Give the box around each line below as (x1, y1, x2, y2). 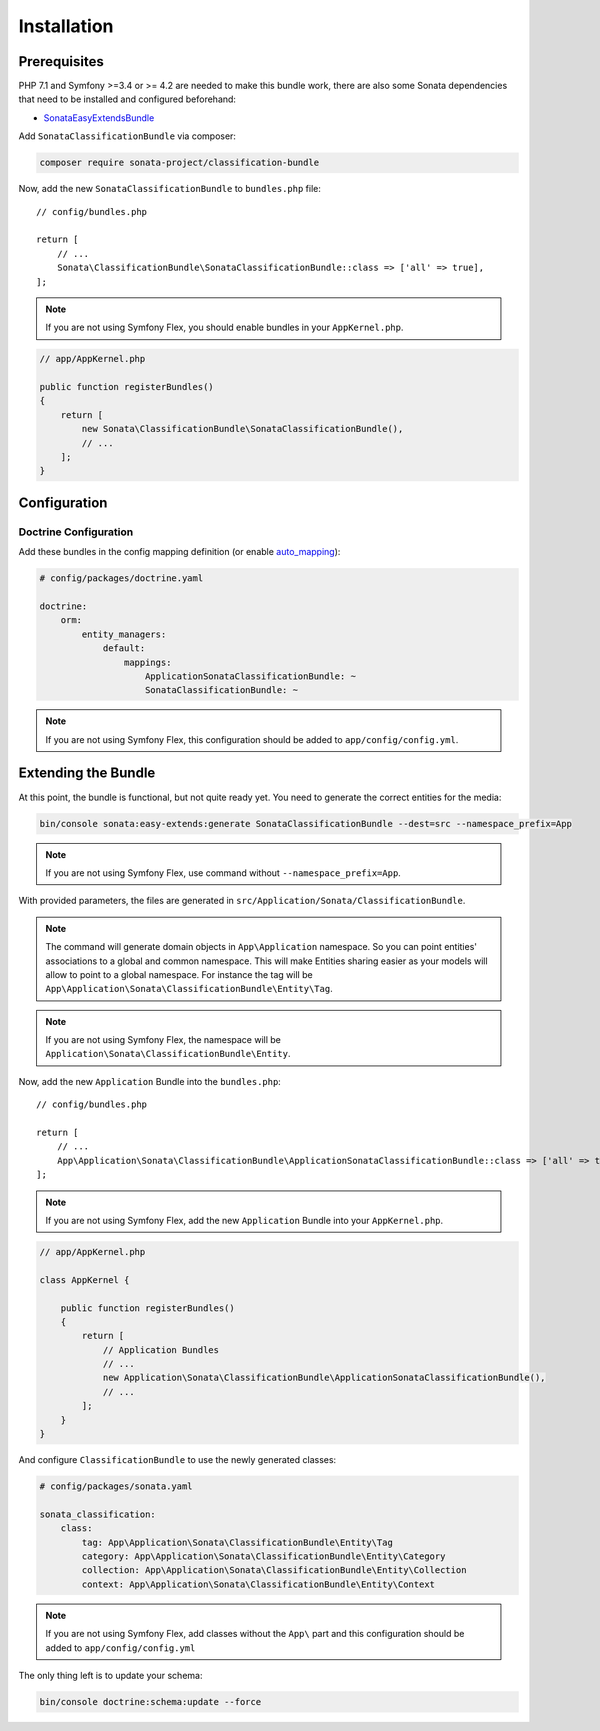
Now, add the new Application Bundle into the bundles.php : (18, 1075, 282, 1087)
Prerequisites (18, 53, 104, 70)
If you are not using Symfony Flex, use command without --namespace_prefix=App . (45, 866, 402, 879)
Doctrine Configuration (18, 525, 134, 539)
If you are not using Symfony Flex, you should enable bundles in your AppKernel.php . (45, 321, 404, 334)
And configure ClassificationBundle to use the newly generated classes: (18, 1454, 337, 1466)
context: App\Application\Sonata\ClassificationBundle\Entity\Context (81, 1578, 435, 1590)
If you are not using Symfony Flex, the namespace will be (45, 1034, 282, 1046)
